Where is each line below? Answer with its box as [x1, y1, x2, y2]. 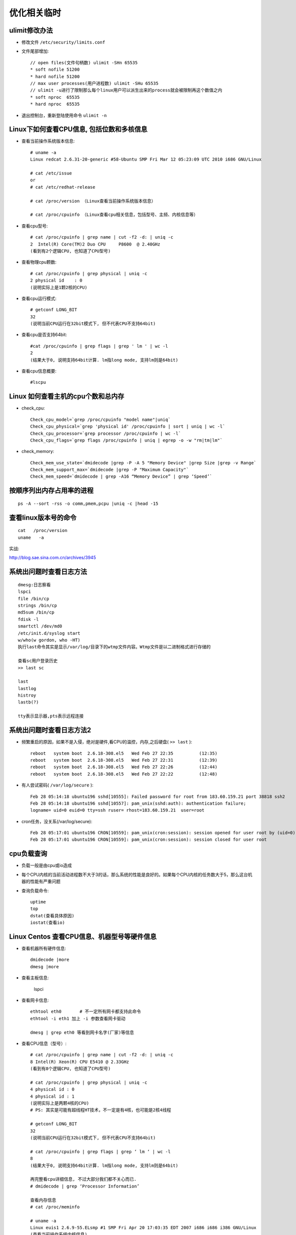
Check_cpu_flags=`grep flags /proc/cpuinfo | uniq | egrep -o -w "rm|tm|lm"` [30, 437, 223, 443]
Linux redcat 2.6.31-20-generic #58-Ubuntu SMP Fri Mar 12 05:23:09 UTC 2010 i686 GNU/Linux [30, 157, 262, 163]
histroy [18, 693, 37, 699]
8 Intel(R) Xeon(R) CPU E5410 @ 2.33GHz [30, 1059, 129, 1065]
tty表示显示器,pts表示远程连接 [18, 713, 84, 719]
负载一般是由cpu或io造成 [21, 863, 72, 868]
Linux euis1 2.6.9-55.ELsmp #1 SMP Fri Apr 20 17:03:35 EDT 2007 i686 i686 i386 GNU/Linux [30, 1225, 257, 1231]
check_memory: [21, 449, 54, 454]
